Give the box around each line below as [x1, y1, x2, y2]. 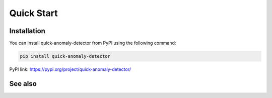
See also [9, 79, 37, 88]
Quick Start [9, 8, 58, 19]
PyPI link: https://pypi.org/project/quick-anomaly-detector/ [9, 66, 131, 72]
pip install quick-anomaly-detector [20, 53, 111, 59]
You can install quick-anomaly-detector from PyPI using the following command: [9, 40, 176, 46]
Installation [9, 27, 45, 35]
